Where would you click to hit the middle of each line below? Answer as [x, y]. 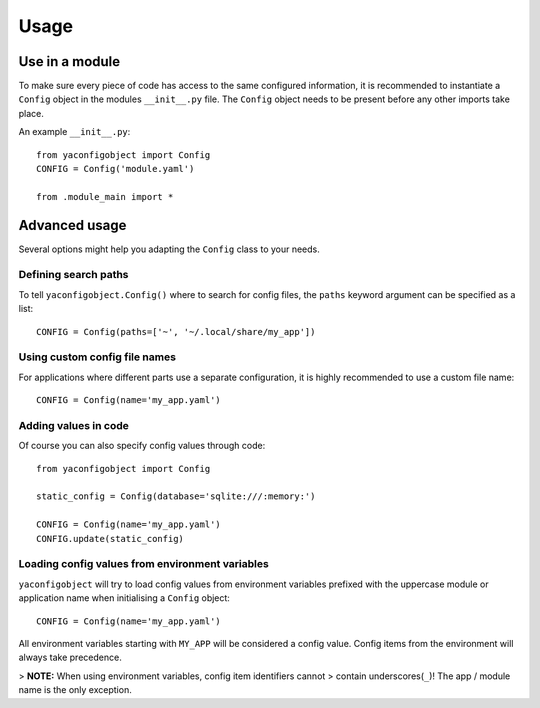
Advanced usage [72, 225]
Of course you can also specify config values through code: [142, 446]
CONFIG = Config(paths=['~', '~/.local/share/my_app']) [176, 331]
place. [31, 113]
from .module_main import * [105, 196]
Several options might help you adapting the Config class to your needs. [169, 249]
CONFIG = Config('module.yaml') [115, 169]
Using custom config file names [97, 357]
